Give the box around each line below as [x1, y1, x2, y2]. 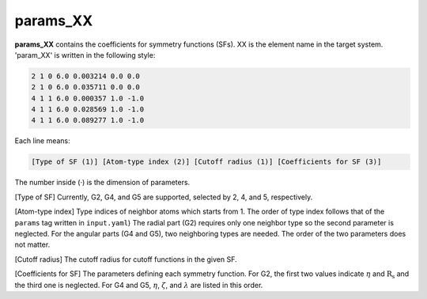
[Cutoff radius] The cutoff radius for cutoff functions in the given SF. [14, 254, 237, 264]
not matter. [14, 240, 51, 249]
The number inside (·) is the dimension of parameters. [14, 178, 191, 187]
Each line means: [14, 136, 70, 146]
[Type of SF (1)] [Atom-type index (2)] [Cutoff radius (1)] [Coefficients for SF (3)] [31, 157, 382, 166]
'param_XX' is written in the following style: [14, 50, 156, 59]
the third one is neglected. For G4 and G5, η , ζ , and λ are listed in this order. [14, 280, 263, 290]
